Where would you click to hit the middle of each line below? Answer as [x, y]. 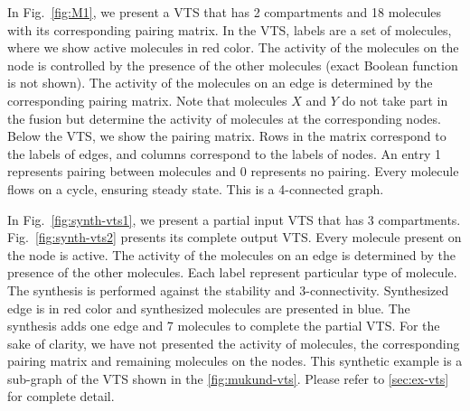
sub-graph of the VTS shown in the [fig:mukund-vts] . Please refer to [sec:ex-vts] [228, 378]
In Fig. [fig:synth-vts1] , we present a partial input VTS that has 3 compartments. [234, 219]
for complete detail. [61, 396]
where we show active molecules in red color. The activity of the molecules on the [233, 47]
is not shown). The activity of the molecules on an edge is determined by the [220, 83]
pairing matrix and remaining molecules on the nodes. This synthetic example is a [235, 361]
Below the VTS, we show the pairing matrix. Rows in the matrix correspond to [227, 136]
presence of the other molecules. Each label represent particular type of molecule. [232, 272]
